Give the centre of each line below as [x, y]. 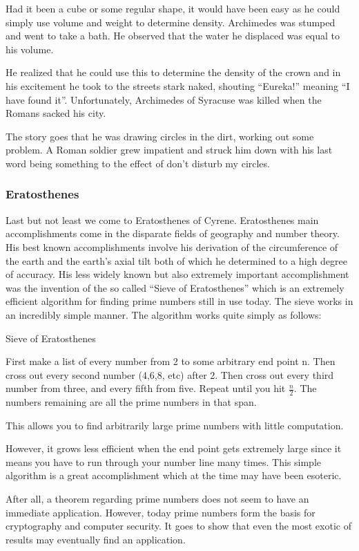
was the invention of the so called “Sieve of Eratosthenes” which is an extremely [175, 287]
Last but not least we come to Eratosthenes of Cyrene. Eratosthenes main [162, 220]
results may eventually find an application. [96, 539]
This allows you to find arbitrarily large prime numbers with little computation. [175, 425]
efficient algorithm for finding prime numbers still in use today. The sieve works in [179, 301]
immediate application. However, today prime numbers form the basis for [161, 512]
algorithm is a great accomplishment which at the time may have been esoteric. [174, 475]
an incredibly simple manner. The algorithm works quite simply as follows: [164, 314]
